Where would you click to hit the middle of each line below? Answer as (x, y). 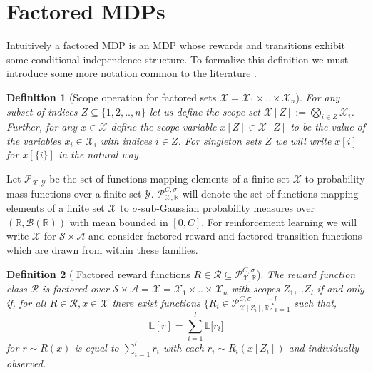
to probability (335, 179)
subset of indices (42, 111)
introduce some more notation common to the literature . (132, 73)
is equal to (97, 347)
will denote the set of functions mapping (270, 193)
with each (183, 347)
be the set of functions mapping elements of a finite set (169, 179)
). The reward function (306, 274)
